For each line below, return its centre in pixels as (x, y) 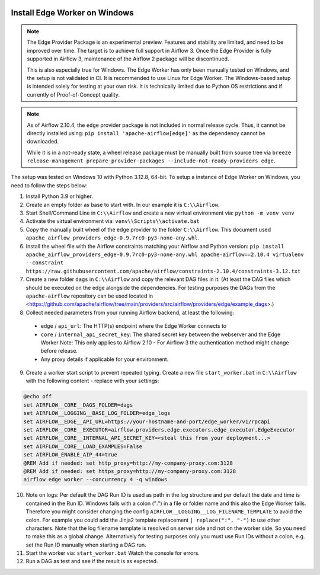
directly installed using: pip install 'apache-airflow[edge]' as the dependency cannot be (146, 133)
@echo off (38, 397)
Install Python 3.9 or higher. (59, 196)
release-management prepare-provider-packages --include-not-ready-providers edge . (151, 161)
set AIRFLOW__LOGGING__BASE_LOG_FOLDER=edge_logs (97, 413)
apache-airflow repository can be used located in (89, 296)
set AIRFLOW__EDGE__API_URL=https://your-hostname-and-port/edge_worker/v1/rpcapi (147, 421)
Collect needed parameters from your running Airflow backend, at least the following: (130, 312)
